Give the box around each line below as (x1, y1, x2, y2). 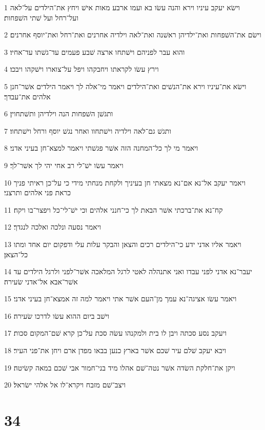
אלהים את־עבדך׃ (4, 91, 51, 101)
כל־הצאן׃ (4, 249, 28, 259)
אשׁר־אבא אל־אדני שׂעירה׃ (4, 276, 78, 286)
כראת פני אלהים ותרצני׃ (4, 187, 71, 198)
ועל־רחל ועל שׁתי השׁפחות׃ (4, 12, 78, 23)
